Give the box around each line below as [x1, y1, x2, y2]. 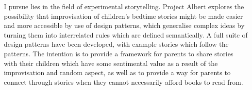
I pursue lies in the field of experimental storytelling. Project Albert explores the [4, 1, 244, 11]
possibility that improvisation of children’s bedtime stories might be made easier [4, 11, 243, 21]
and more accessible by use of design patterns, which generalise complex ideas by [4, 20, 245, 30]
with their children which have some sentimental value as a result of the [4, 58, 218, 68]
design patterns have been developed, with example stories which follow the [4, 39, 229, 49]
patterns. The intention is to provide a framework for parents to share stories [4, 48, 234, 58]
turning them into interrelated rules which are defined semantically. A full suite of [4, 29, 248, 39]
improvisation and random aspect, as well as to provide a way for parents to [4, 67, 231, 77]
